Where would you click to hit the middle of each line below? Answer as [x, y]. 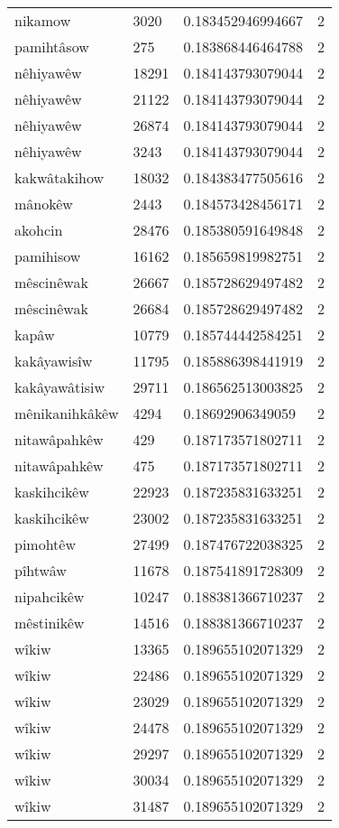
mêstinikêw [50, 623]
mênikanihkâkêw [67, 413]
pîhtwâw [41, 570]
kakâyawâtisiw [60, 387]
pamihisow [48, 256]
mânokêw [44, 204]
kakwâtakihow [60, 177]
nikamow [43, 20]
